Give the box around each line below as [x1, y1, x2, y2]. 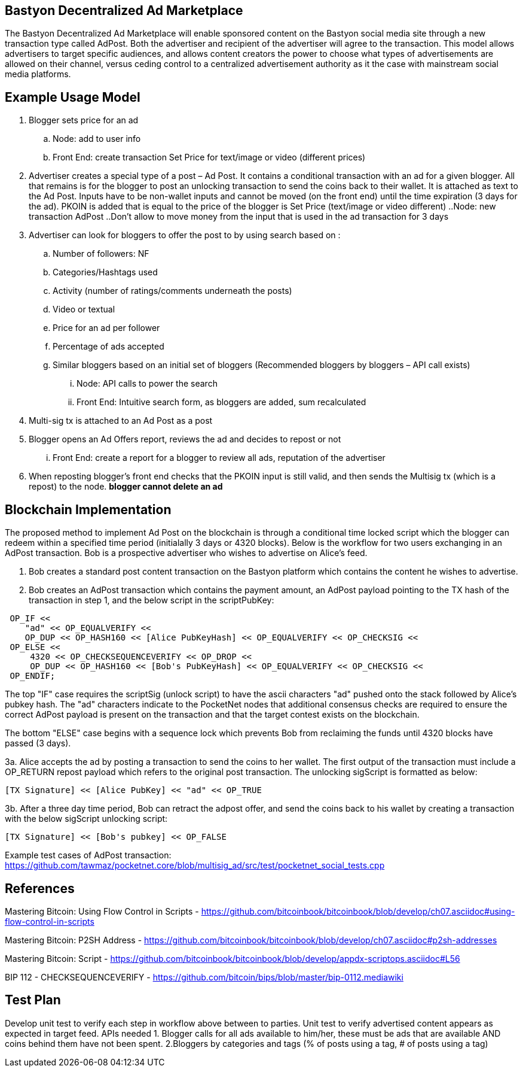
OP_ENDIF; [10, 671, 56, 681]
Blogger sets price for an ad [29, 115, 139, 126]
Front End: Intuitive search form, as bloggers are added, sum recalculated [77, 397, 366, 408]
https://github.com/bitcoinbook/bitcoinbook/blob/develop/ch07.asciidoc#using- [201, 906, 515, 916]
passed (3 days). [5, 738, 71, 749]
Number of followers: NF [53, 248, 149, 259]
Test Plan [5, 992, 61, 1008]
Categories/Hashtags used [53, 267, 158, 278]
